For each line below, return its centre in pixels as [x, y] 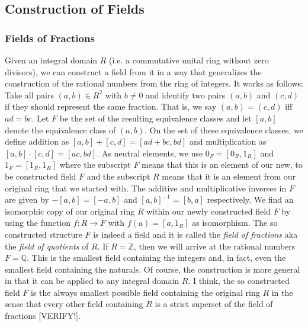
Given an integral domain [51, 60]
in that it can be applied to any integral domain [92, 281]
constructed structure [44, 234]
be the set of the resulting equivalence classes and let [155, 118]
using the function [38, 223]
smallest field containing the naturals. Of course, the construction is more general [153, 269]
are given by [27, 199]
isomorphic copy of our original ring [70, 211]
